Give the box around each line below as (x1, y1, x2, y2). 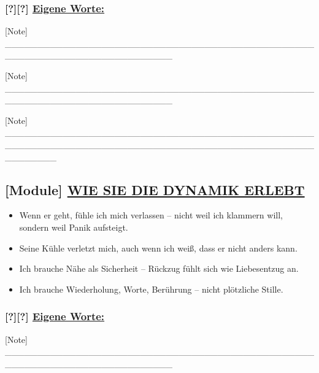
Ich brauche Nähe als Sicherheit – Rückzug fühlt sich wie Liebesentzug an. (19, 262, 299, 275)
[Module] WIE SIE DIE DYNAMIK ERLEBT (5, 180, 305, 199)
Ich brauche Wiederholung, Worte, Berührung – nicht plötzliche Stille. (19, 282, 283, 295)
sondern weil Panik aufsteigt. (19, 220, 128, 233)
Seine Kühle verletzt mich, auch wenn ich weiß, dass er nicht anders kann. (19, 241, 298, 254)
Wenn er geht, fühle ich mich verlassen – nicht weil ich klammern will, (19, 209, 283, 221)
